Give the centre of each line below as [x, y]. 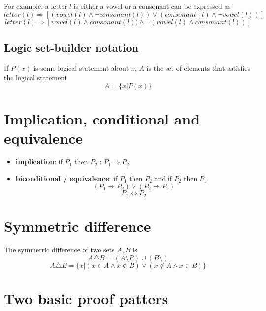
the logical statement [36, 78]
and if [163, 178]
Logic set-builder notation [71, 47]
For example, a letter [36, 6]
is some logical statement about [81, 68]
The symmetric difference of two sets [59, 250]
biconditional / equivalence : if [66, 178]
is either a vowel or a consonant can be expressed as [152, 6]
